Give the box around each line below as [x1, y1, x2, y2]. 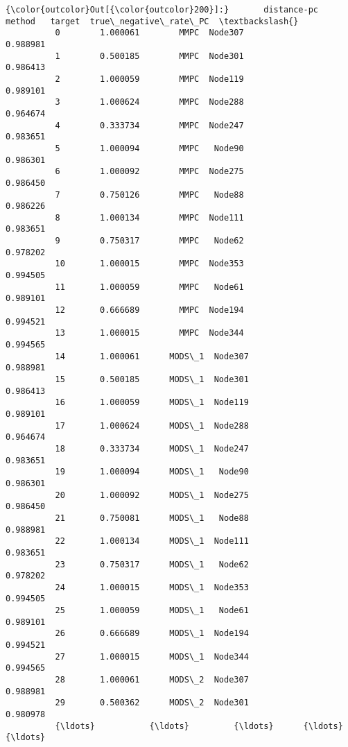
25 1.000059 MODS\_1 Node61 [55, 606, 249, 616]
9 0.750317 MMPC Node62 [55, 236, 244, 246]
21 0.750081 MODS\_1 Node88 [55, 513, 249, 523]
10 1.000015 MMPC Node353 [55, 259, 244, 269]
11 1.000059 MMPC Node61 [55, 282, 244, 292]
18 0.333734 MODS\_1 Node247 [55, 443, 249, 454]
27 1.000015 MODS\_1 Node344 [55, 651, 249, 662]
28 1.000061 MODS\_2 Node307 [55, 675, 249, 685]
